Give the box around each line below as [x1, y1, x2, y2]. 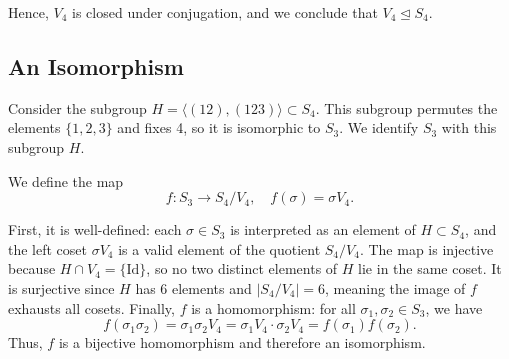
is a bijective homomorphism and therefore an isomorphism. [58, 332, 426, 353]
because [8, 258, 56, 279]
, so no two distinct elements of [146, 258, 338, 279]
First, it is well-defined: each [8, 219, 182, 240]
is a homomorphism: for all [191, 297, 356, 318]
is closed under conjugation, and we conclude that [72, 2, 378, 22]
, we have [425, 297, 483, 318]
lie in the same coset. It [358, 258, 502, 279]
